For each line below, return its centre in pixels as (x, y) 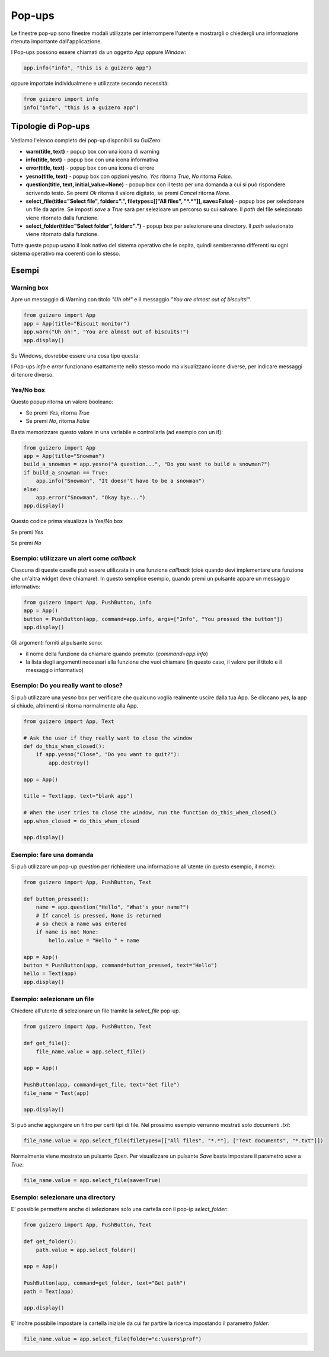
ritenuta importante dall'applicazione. (57, 41)
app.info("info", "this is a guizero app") (88, 68)
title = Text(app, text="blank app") (78, 796)
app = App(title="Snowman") (64, 456)
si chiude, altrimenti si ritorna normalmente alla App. (75, 705)
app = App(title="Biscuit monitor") (77, 324)
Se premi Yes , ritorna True (58, 413)
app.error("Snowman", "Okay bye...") (91, 497)
